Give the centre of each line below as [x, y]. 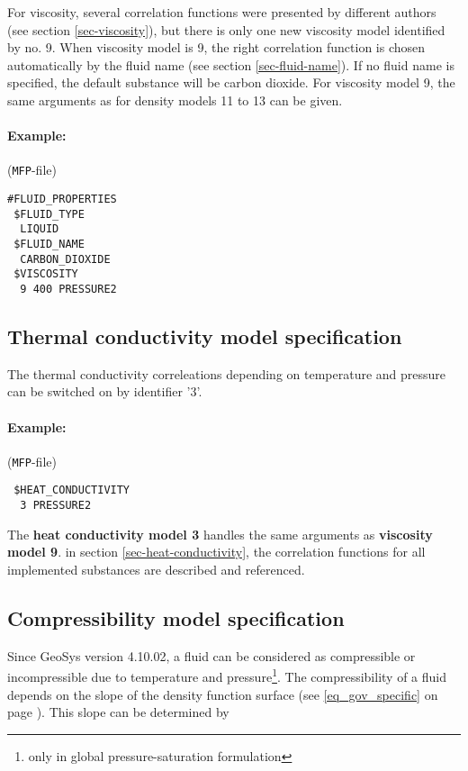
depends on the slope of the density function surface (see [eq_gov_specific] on [223, 694]
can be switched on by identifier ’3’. [105, 391]
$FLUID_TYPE [49, 214]
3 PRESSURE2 [56, 506]
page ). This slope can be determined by [118, 712]
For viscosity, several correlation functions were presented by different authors [222, 12]
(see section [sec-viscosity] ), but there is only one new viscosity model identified [226, 29]
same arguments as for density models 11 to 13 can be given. [175, 100]
